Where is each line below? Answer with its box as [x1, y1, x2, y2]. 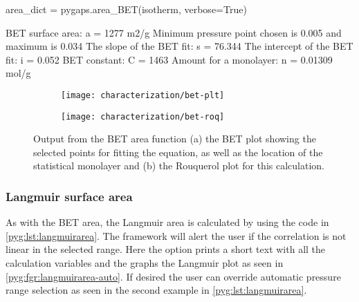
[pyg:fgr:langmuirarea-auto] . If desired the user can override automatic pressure [6, 269, 341, 283]
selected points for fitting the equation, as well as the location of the [33, 144, 323, 159]
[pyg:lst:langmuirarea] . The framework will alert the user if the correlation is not [6, 228, 347, 243]
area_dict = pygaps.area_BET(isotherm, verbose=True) [6, 2, 247, 16]
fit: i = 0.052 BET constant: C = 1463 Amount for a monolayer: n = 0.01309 [6, 52, 333, 66]
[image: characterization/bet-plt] [61, 90, 225, 100]
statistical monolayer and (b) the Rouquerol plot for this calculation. [33, 158, 324, 173]
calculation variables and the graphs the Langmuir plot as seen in [6, 256, 284, 270]
